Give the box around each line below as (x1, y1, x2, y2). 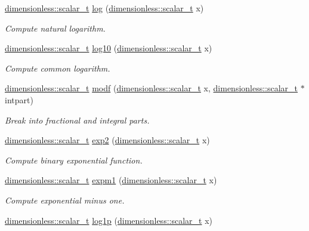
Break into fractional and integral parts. (5, 113, 150, 126)
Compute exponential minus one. (5, 193, 125, 206)
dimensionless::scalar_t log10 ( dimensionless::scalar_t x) (5, 42, 212, 54)
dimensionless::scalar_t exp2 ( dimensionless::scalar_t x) (5, 134, 210, 146)
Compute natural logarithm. (5, 21, 106, 34)
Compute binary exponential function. (5, 153, 143, 166)
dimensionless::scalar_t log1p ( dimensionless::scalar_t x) (5, 214, 212, 226)
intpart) (5, 93, 33, 106)
